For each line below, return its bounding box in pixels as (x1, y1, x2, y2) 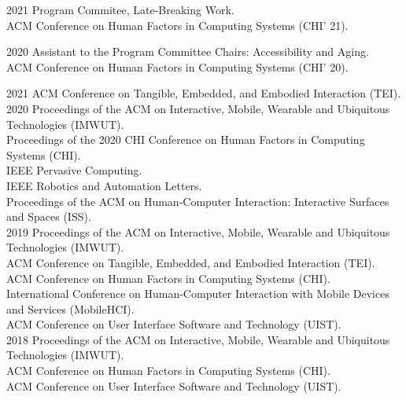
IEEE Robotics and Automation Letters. (6, 177, 202, 193)
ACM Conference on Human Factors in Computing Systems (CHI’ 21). (6, 17, 349, 33)
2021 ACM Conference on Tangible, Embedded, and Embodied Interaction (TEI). (6, 85, 401, 101)
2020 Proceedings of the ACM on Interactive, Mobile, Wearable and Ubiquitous (6, 100, 390, 116)
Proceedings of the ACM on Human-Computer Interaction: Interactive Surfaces (6, 193, 389, 209)
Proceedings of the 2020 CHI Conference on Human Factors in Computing (6, 131, 365, 148)
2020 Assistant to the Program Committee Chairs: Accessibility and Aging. (6, 43, 369, 60)
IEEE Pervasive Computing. (6, 162, 142, 178)
